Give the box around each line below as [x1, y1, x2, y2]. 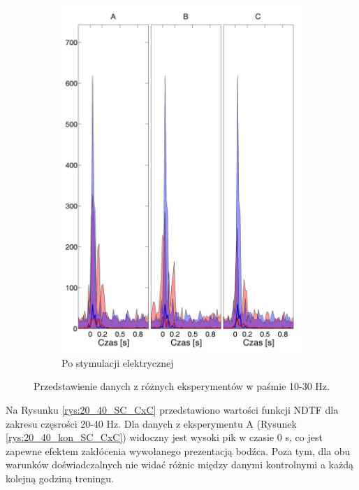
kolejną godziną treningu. [6, 470, 114, 485]
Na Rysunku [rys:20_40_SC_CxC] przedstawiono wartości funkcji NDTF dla [6, 402, 339, 416]
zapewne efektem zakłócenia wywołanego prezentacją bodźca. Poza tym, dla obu [6, 443, 351, 458]
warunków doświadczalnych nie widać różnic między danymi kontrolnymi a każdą [6, 457, 353, 472]
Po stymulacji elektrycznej [61, 355, 174, 370]
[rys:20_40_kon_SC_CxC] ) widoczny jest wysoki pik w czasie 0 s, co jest [6, 430, 323, 444]
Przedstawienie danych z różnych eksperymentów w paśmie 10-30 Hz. [34, 379, 330, 393]
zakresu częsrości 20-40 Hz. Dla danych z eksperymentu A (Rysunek [6, 416, 297, 430]
